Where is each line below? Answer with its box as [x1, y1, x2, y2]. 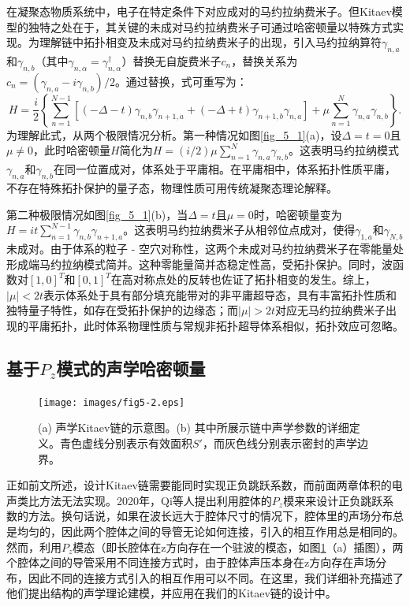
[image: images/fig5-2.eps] [38, 396, 185, 408]
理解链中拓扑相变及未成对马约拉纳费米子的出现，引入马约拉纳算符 [39, 34, 382, 50]
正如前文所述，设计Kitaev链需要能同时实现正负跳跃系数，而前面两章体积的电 [6, 477, 403, 493]
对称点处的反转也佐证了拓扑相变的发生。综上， [132, 271, 376, 288]
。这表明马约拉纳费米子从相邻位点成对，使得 [123, 221, 356, 238]
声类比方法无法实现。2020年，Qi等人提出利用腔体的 [6, 492, 272, 508]
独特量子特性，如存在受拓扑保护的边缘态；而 [6, 302, 238, 318]
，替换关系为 [231, 52, 298, 69]
